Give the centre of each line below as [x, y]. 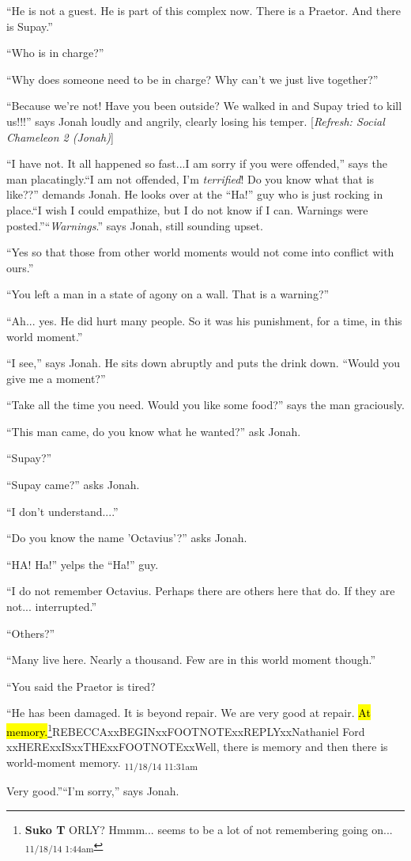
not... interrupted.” [52, 607]
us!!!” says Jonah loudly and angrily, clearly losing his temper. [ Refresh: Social [196, 121]
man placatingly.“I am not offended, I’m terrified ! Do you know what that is [190, 178]
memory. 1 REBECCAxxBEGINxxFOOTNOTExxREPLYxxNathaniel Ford [186, 730]
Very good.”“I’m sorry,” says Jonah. [93, 790]
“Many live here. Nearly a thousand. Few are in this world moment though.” [191, 660]
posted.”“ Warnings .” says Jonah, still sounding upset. [135, 225]
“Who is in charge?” [55, 53]
